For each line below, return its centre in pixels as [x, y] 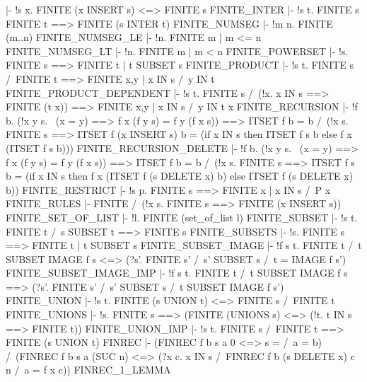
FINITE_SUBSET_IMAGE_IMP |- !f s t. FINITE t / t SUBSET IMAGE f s [177, 273]
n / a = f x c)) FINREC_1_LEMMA [88, 370]
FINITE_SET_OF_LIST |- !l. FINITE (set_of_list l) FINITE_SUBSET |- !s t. [182, 217]
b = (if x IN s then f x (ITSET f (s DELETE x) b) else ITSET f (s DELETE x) [180, 176]
